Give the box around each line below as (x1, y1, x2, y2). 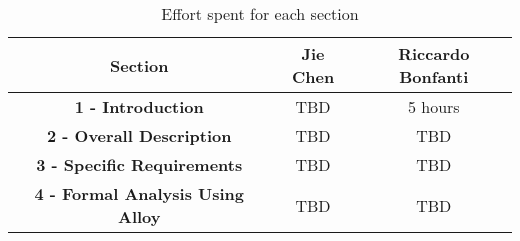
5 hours (407, 95, 460, 118)
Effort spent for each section (161, 2, 359, 25)
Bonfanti (399, 65, 469, 88)
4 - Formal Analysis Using (34, 182, 245, 205)
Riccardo (398, 42, 470, 65)
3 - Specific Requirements (36, 153, 243, 176)
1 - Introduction (74, 95, 204, 118)
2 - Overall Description (47, 124, 232, 147)
